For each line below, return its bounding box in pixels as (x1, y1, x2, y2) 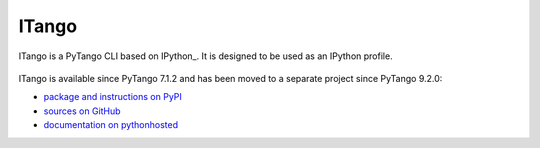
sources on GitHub (43, 105, 121, 117)
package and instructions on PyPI (43, 91, 182, 103)
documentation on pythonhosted (43, 119, 179, 131)
